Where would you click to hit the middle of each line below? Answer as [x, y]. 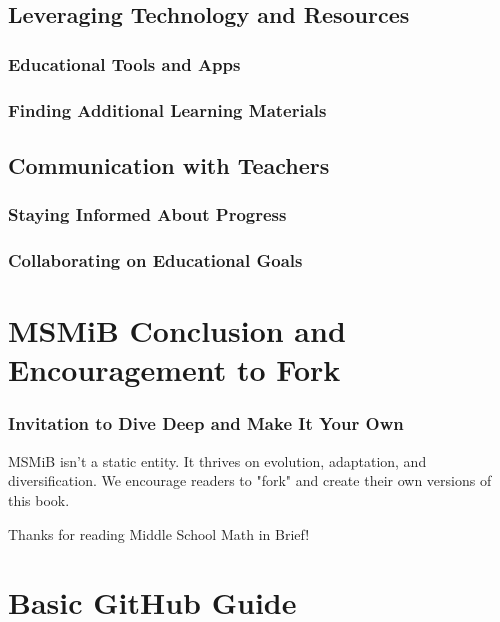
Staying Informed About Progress [147, 214]
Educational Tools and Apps [124, 63]
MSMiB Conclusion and [177, 330]
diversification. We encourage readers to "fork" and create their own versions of [250, 480]
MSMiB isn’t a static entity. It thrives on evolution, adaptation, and [217, 460]
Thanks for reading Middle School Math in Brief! [159, 533]
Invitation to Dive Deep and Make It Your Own [206, 423]
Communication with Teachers [169, 164]
